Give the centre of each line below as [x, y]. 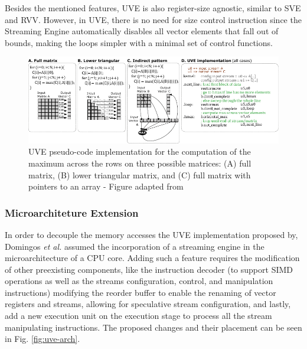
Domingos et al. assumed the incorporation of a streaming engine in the [135, 246]
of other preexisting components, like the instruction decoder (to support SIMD [149, 269]
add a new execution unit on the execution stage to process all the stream [138, 316]
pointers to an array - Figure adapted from [106, 186]
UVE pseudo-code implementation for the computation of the [140, 151]
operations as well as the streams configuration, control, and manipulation [139, 281]
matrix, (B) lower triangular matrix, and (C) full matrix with [140, 174]
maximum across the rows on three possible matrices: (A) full [140, 163]
